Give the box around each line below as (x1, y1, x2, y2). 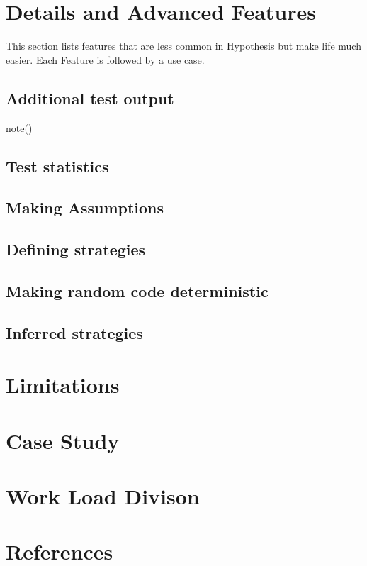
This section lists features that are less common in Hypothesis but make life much (6, 38, 361, 53)
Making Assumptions (6, 196, 164, 218)
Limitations (6, 370, 120, 399)
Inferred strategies (6, 321, 143, 343)
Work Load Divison (6, 481, 200, 510)
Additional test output (6, 87, 174, 109)
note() (6, 120, 33, 135)
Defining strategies (6, 238, 146, 260)
